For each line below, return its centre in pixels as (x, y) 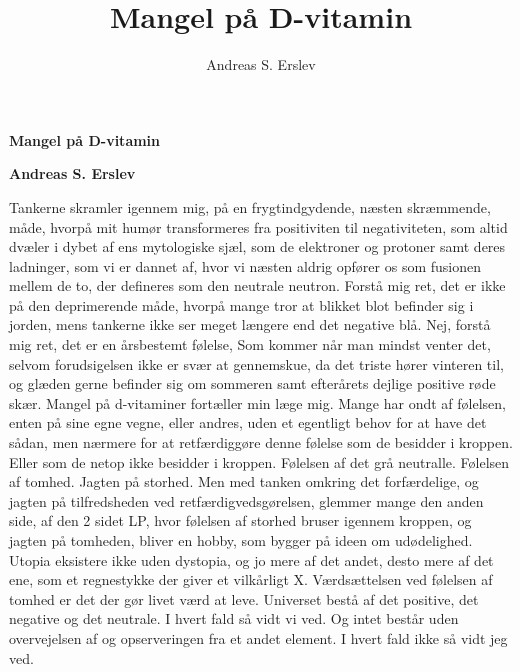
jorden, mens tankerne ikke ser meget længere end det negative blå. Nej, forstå (250, 324)
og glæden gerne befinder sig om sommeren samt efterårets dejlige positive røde (252, 383)
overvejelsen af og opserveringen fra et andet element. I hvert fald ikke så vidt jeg (258, 637)
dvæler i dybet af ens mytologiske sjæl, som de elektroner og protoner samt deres (257, 246)
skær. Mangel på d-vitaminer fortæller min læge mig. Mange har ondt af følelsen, (257, 402)
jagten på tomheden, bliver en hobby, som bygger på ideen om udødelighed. (241, 540)
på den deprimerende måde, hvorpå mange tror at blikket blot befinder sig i (241, 304)
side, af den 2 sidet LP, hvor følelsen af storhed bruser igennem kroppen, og (240, 520)
